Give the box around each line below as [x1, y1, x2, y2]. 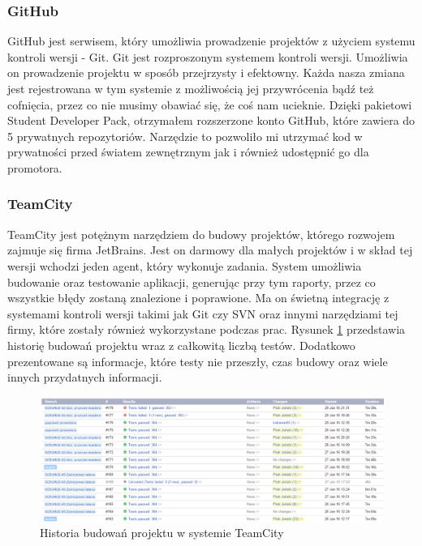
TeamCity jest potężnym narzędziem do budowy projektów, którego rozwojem [7, 225, 395, 242]
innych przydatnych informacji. [7, 369, 162, 386]
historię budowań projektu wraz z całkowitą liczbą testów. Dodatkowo [7, 336, 355, 353]
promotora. [7, 159, 62, 176]
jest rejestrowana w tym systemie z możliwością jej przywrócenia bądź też [7, 80, 374, 96]
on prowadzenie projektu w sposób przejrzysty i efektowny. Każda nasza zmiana [7, 64, 405, 81]
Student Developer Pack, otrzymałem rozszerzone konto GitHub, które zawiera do [7, 112, 416, 129]
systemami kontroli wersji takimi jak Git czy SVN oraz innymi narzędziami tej [7, 305, 398, 322]
